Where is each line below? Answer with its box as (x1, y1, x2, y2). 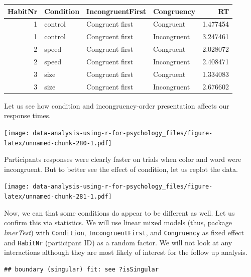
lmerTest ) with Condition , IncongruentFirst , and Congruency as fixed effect (4, 227, 244, 237)
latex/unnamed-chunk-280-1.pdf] (4, 139, 112, 147)
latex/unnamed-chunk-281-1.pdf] (4, 193, 112, 200)
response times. (4, 110, 51, 121)
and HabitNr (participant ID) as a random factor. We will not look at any (4, 237, 232, 247)
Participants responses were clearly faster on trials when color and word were (4, 154, 241, 164)
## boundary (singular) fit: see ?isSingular (4, 265, 159, 273)
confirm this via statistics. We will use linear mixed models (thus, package (4, 217, 232, 228)
